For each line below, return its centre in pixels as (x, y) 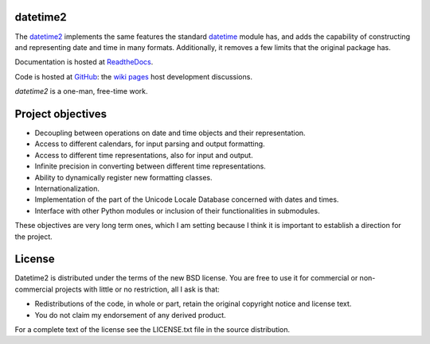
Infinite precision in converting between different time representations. (150, 166)
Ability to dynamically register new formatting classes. (123, 177)
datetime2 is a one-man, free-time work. (81, 91)
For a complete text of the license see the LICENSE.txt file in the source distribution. (152, 329)
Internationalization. (67, 188)
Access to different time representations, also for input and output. (144, 155)
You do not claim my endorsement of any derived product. (130, 315)
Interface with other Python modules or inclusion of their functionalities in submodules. (177, 211)
